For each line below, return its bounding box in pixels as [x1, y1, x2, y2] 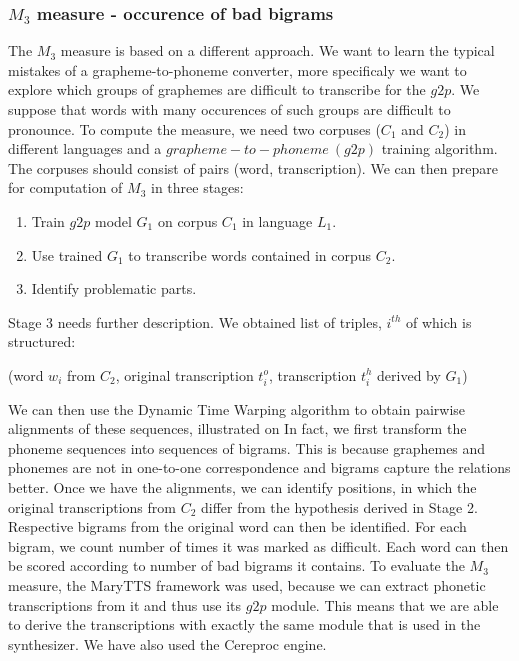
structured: [8, 331, 76, 352]
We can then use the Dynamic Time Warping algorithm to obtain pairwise [8, 398, 466, 419]
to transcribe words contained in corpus [128, 244, 372, 265]
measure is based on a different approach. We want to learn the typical [60, 40, 495, 61]
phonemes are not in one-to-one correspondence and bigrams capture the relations [8, 457, 511, 478]
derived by [377, 364, 441, 385]
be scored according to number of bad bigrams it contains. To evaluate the [8, 555, 465, 576]
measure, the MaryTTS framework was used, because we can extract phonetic [8, 575, 486, 596]
